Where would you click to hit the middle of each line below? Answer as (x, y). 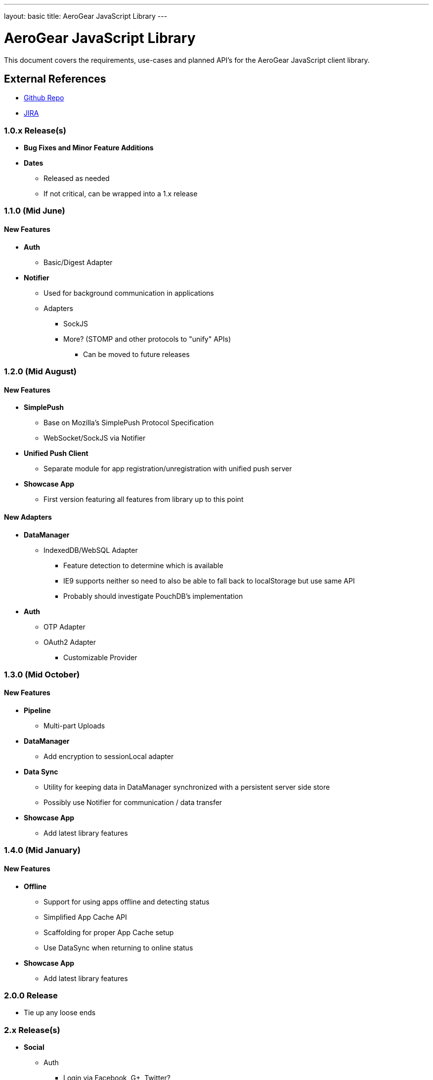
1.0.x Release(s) (35, 130)
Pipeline (37, 711)
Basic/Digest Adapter (78, 262)
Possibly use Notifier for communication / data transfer (133, 803)
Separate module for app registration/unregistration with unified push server (168, 469)
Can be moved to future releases (136, 354)
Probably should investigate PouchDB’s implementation (153, 596)
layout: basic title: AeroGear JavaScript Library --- (86, 16)
